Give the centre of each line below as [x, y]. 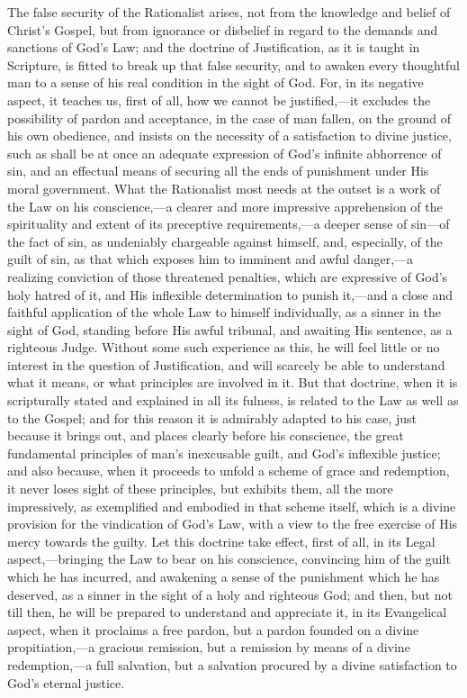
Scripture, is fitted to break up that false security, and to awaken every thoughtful [233, 64]
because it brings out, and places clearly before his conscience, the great [206, 435]
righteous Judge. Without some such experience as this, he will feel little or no [224, 347]
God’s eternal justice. [66, 682]
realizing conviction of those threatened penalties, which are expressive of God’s [228, 276]
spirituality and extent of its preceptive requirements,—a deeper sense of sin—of [229, 224]
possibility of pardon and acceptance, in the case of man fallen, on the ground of [229, 118]
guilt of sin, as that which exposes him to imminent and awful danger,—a [211, 259]
